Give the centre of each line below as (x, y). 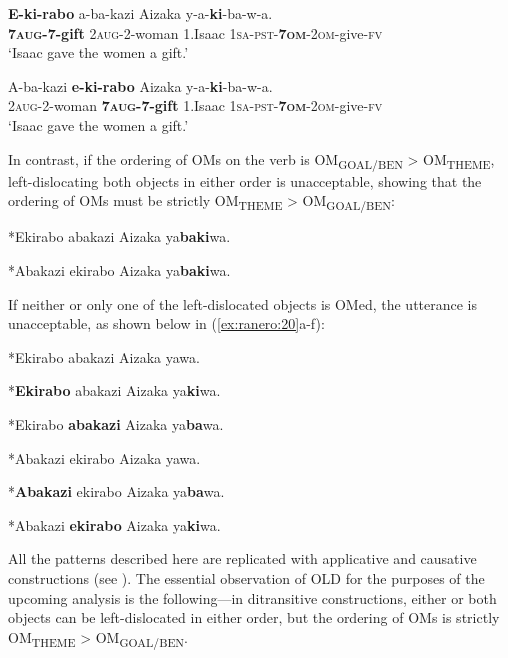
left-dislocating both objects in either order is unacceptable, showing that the (245, 180)
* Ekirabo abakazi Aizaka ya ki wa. (114, 390)
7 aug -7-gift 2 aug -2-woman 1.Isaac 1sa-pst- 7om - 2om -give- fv (195, 32)
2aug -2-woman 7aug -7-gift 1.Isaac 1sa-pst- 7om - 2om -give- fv (195, 105)
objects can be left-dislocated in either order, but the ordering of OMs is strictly (254, 617)
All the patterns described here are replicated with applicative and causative (242, 558)
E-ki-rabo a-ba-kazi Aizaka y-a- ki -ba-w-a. (140, 13)
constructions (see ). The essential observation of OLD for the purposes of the (246, 577)
